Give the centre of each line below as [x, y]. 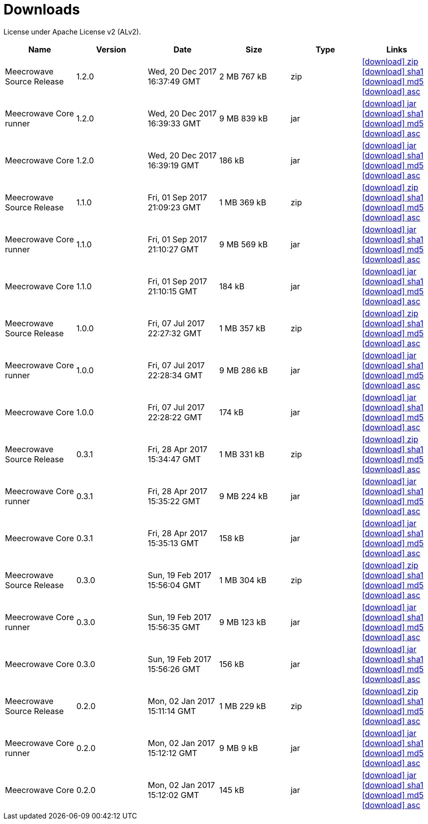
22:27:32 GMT [175, 333]
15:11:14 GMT [172, 711]
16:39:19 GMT [174, 165]
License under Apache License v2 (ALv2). [72, 31]
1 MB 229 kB [242, 706]
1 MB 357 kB [242, 328]
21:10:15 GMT [173, 291]
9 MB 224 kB [243, 496]
